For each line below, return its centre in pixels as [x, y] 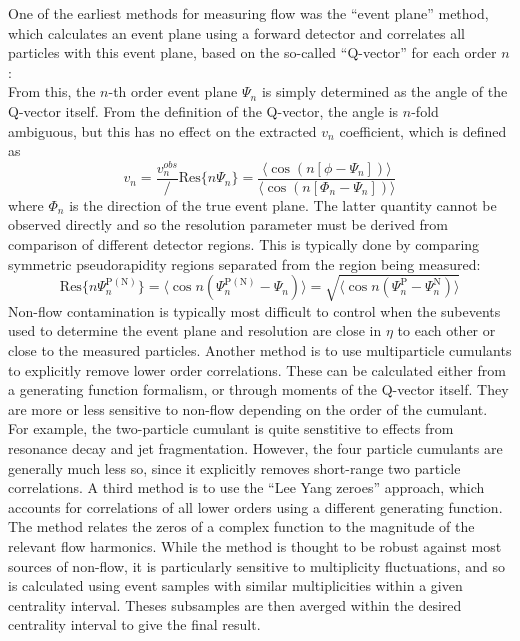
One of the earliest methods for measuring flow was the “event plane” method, [248, 13]
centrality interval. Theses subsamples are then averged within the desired [235, 604]
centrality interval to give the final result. [134, 624]
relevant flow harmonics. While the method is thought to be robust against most [255, 545]
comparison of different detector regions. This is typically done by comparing [244, 244]
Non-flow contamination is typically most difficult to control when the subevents [254, 310]
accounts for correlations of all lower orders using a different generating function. [255, 506]
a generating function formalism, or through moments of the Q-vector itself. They [258, 389]
